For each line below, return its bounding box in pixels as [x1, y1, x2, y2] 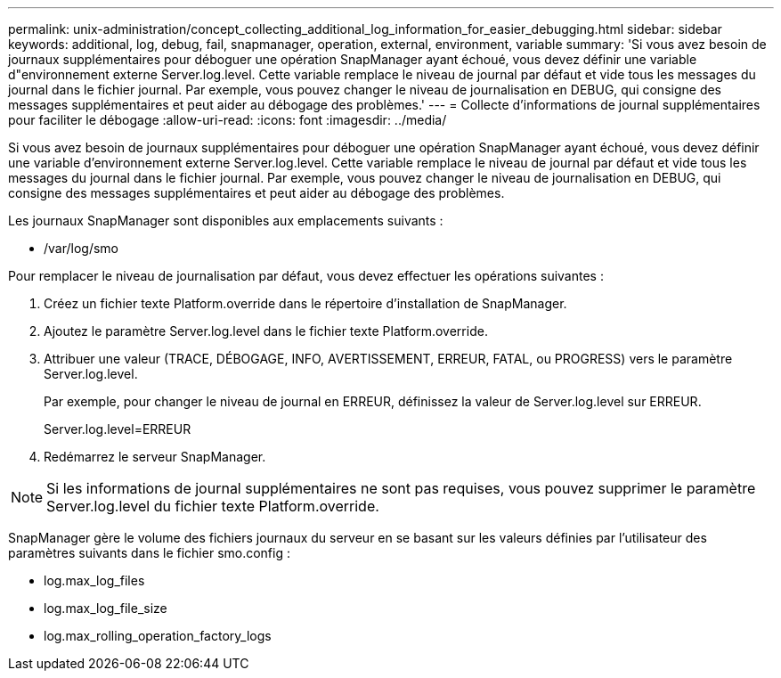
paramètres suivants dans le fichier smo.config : [8, 545, 291, 560]
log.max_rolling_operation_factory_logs [44, 628, 272, 643]
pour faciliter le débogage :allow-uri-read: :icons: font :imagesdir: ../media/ [8, 112, 447, 127]
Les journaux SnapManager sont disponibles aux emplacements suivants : [8, 213, 443, 228]
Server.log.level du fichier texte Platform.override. [46, 497, 379, 515]
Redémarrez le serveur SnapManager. [44, 449, 266, 464]
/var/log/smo [44, 241, 119, 256]
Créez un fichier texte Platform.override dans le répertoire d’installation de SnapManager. [44, 296, 567, 311]
